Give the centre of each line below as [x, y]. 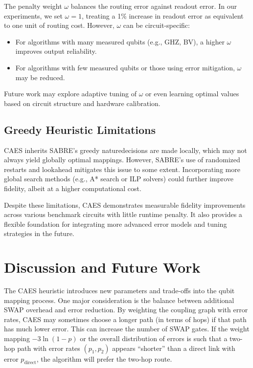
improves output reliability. [56, 51]
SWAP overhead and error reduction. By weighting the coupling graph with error [126, 310]
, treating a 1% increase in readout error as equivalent [162, 15]
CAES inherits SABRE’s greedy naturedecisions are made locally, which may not [126, 150]
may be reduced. [40, 77]
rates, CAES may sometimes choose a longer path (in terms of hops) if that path [125, 319]
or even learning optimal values [192, 94]
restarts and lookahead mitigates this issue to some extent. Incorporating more [122, 169]
